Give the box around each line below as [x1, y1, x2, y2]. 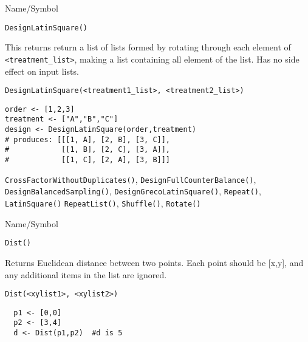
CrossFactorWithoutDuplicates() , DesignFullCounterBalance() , [5, 173, 256, 185]
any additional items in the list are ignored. [5, 268, 167, 281]
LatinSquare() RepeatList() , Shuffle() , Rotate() [5, 197, 201, 209]
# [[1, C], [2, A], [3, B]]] [5, 156, 171, 165]
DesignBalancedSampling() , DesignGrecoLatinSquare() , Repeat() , [5, 185, 261, 197]
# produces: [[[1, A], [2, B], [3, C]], [5, 135, 171, 144]
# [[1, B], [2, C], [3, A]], [5, 145, 171, 154]
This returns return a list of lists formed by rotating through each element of [5, 41, 291, 53]
